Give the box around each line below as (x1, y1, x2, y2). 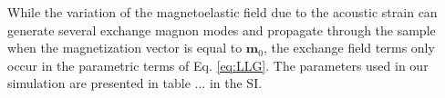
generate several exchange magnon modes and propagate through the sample (7, 20, 436, 39)
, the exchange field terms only (263, 38, 435, 57)
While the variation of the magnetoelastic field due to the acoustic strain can (7, 3, 438, 21)
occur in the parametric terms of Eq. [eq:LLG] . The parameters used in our (7, 55, 429, 74)
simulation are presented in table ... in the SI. (7, 73, 263, 93)
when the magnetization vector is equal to (7, 38, 243, 57)
